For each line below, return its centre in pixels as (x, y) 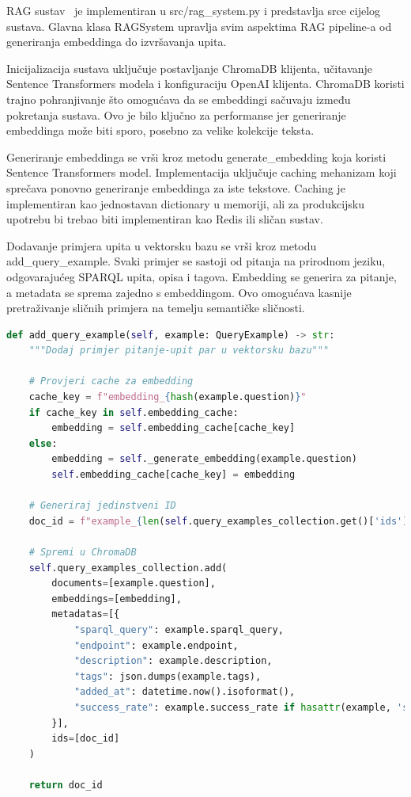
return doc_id (66, 785)
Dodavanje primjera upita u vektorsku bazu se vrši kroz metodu (162, 245)
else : (43, 443)
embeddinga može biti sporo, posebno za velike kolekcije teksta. (160, 130)
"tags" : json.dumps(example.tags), (168, 676)
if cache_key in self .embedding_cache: (134, 412)
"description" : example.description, (173, 661)
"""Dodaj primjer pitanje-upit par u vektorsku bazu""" (179, 351)
